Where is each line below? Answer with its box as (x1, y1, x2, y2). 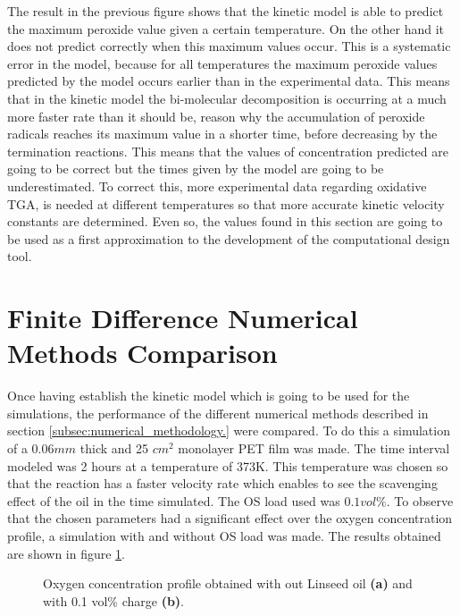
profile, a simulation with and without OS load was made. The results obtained (7, 526, 441, 544)
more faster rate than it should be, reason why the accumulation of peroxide (7, 106, 425, 125)
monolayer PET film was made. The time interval (178, 439, 450, 457)
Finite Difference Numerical (7, 300, 358, 336)
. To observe (386, 491, 454, 510)
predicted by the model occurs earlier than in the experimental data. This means (7, 72, 450, 90)
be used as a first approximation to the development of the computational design (7, 229, 450, 248)
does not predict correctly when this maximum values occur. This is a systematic (7, 37, 451, 55)
